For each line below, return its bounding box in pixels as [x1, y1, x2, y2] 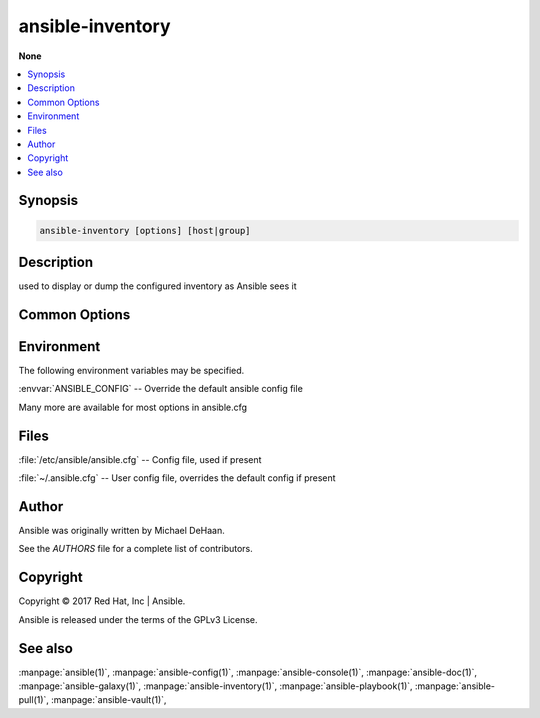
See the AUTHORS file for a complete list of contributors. [18, 543, 254, 555]
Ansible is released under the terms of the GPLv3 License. [18, 613, 259, 625]
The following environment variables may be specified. [18, 365, 245, 377]
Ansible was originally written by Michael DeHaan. [18, 525, 225, 537]
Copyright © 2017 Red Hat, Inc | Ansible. [18, 595, 186, 607]
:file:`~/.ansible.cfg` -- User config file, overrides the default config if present [18, 472, 336, 484]
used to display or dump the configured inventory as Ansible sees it [18, 280, 297, 292]
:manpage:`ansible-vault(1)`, [51, 694, 167, 706]
